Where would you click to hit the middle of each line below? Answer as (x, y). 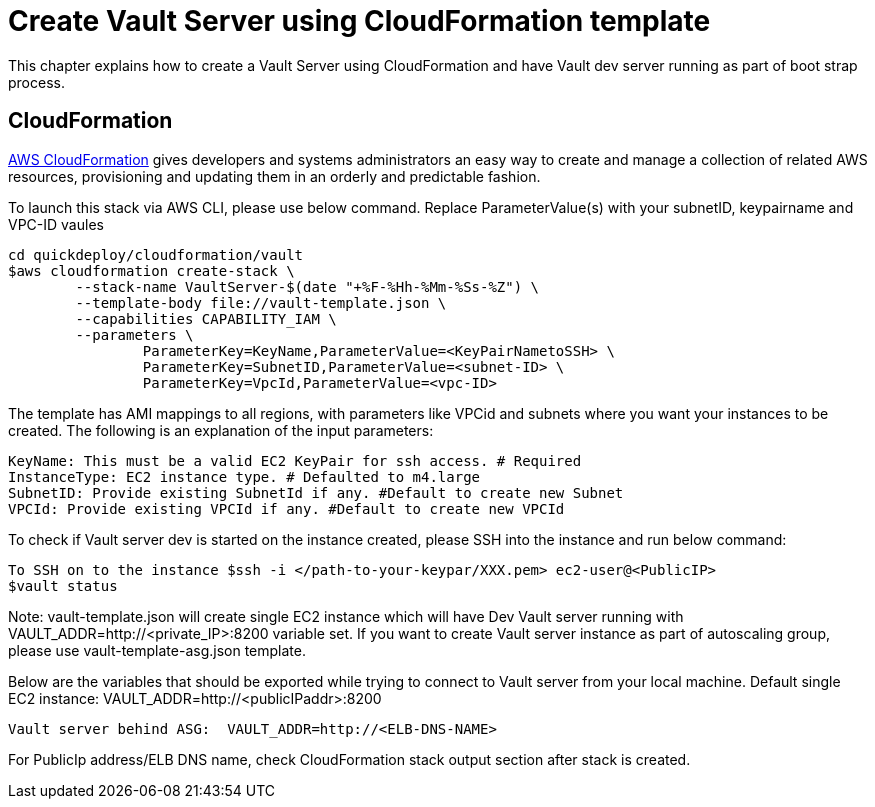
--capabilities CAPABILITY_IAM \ (206, 318)
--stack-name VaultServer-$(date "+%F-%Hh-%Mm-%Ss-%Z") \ (307, 286)
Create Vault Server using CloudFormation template (359, 21)
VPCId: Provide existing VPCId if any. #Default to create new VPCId (286, 508)
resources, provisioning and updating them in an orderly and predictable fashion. (274, 176)
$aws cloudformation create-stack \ (151, 270)
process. (36, 82)
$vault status (63, 585)
